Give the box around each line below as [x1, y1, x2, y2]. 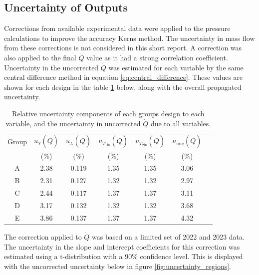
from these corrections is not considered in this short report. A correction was [4, 42, 242, 53]
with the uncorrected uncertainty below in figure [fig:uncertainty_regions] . [4, 261, 231, 271]
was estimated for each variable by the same [108, 62, 244, 72]
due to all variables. [150, 118, 211, 128]
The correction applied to [4, 231, 82, 242]
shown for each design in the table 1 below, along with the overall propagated [4, 81, 242, 92]
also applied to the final [4, 52, 76, 62]
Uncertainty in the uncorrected [4, 62, 99, 72]
